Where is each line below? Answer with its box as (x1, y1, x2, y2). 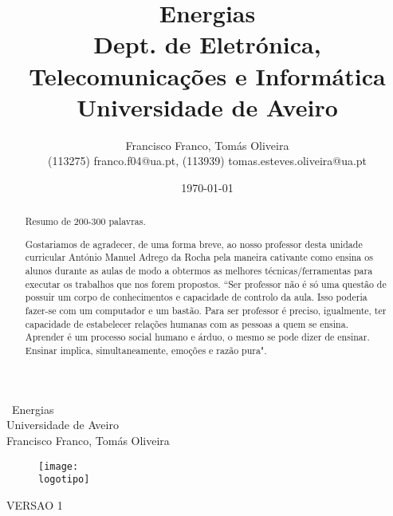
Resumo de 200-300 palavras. (25, 215, 146, 228)
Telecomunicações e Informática (29, 59, 386, 92)
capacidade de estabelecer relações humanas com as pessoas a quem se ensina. (25, 317, 348, 330)
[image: (38, 460, 79, 472)
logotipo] (38, 474, 90, 486)
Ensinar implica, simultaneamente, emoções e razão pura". (25, 344, 267, 357)
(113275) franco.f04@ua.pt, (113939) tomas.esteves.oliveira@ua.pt (47, 152, 367, 169)
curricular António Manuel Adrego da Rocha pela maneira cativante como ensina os (25, 250, 373, 264)
